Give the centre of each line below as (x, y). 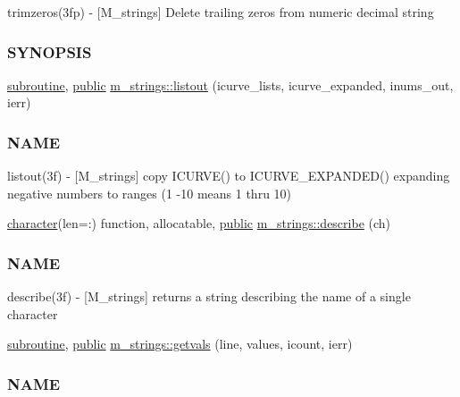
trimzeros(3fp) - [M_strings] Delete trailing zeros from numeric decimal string (221, 12)
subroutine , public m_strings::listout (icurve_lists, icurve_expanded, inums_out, (230, 84)
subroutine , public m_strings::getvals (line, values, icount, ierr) (180, 344)
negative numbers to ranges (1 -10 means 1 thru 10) (150, 193)
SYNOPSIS (50, 51)
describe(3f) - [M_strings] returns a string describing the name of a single (209, 296)
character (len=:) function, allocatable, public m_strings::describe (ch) (199, 223)
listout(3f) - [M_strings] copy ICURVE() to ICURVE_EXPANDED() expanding (229, 176)
